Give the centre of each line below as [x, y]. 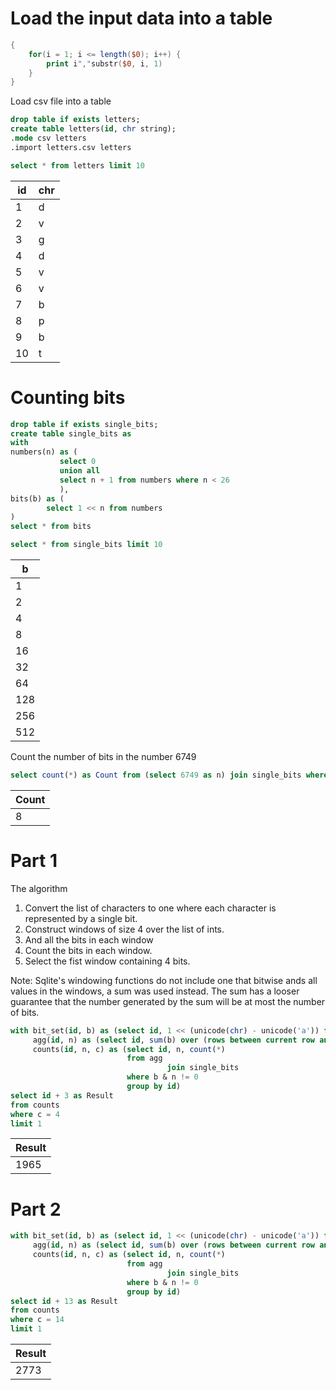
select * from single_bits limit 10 [86, 545]
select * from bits [51, 527]
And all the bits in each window [89, 939]
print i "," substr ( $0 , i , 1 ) [104, 63]
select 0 [78, 462]
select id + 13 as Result [64, 1301]
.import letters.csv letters [71, 147]
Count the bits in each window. [88, 950]
